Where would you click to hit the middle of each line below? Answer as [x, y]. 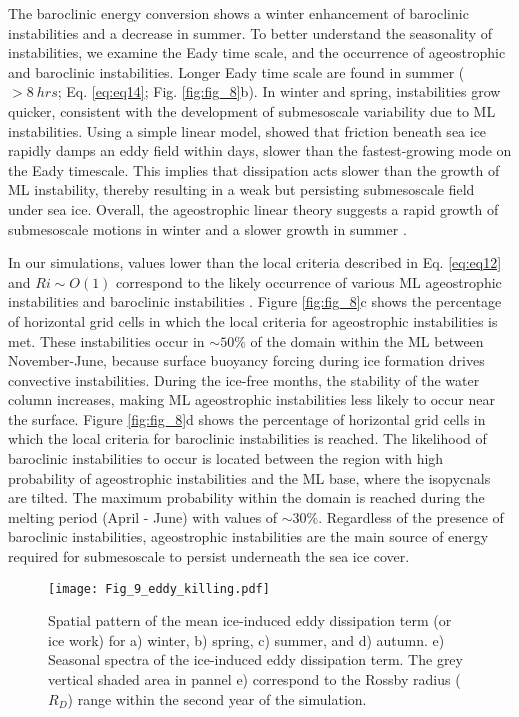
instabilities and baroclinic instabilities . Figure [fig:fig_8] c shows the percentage [255, 301]
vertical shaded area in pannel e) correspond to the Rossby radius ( [254, 679]
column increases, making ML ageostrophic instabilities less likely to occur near [251, 399]
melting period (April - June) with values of [143, 516]
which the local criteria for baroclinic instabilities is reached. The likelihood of [247, 438]
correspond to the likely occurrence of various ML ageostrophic [309, 281]
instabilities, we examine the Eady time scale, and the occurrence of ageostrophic [257, 52]
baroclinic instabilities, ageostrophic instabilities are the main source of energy [248, 536]
